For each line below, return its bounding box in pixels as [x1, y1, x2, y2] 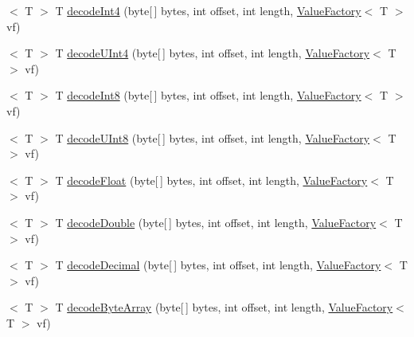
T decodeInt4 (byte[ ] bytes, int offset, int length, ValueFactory [55, 2, 361, 18]
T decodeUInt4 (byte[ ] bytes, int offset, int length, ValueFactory [55, 45, 370, 61]
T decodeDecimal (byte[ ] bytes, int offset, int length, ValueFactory [55, 257, 381, 273]
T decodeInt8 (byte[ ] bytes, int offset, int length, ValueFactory [55, 87, 361, 104]
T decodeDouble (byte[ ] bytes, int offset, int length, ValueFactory [55, 214, 377, 230]
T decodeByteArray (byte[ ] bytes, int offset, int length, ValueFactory [55, 299, 393, 315]
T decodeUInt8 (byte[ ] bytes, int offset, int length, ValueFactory [55, 129, 370, 146]
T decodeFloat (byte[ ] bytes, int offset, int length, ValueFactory [55, 171, 368, 188]
